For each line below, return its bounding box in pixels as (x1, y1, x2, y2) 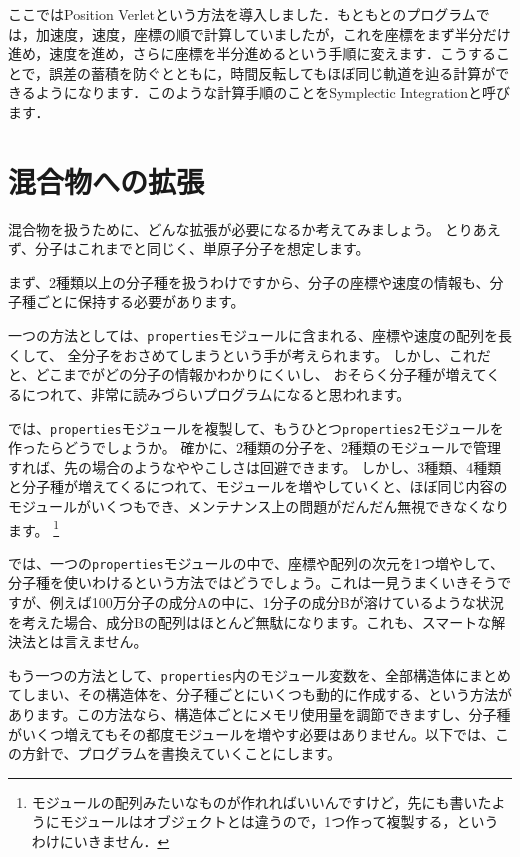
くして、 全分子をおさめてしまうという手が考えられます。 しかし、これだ (8, 344, 491, 365)
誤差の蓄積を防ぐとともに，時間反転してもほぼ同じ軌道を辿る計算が (49, 62, 496, 83)
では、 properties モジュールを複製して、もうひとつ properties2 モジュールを (8, 417, 504, 438)
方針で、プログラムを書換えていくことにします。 (21, 743, 341, 764)
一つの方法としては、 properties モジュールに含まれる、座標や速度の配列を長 (8, 325, 512, 346)
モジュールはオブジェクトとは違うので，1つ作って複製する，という (59, 811, 499, 832)
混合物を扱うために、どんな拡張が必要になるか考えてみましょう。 (8, 218, 441, 239)
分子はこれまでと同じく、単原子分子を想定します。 (35, 238, 370, 259)
